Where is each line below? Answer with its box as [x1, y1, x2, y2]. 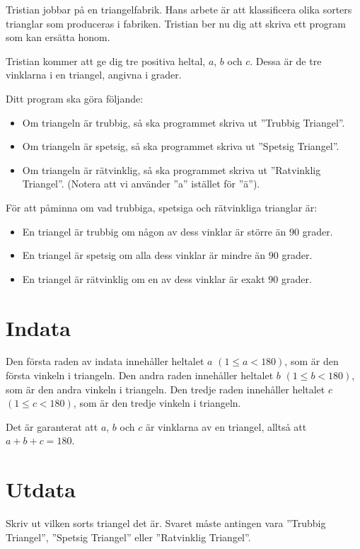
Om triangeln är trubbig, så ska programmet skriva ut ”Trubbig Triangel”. [22, 115, 345, 129]
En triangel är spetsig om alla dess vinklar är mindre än [22, 248, 266, 262]
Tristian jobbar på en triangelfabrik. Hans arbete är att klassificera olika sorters [6, 2, 352, 16]
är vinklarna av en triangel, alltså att [145, 419, 307, 434]
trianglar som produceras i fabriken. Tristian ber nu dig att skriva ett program [6, 16, 347, 30]
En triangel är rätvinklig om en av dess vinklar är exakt [22, 271, 265, 286]
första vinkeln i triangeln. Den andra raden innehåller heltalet [6, 368, 274, 383]
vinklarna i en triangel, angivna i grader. [6, 67, 182, 82]
